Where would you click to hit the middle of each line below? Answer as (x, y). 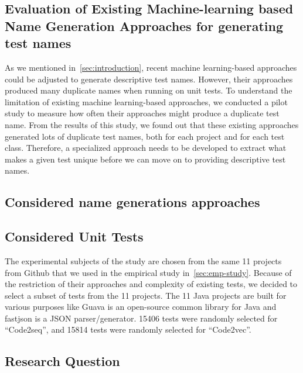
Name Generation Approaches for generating (144, 25)
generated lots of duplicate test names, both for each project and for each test (145, 136)
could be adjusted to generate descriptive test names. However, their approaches (149, 79)
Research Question (62, 361)
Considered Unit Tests (74, 236)
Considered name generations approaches (132, 202)
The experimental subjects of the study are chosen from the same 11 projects (143, 260)
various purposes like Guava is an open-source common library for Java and (141, 307)
